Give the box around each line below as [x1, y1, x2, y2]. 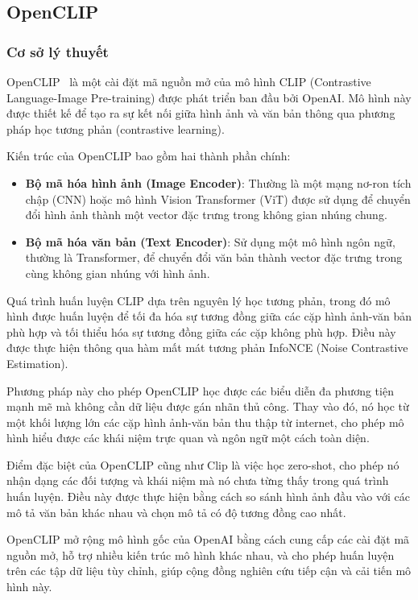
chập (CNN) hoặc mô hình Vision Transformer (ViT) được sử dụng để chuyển [25, 190, 411, 207]
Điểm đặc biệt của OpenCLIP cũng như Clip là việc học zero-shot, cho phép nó [6, 456, 399, 473]
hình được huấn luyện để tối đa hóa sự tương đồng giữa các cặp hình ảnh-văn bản [6, 308, 412, 325]
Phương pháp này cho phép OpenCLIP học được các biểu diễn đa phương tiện [6, 382, 394, 399]
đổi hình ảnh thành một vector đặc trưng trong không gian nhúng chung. [25, 206, 387, 223]
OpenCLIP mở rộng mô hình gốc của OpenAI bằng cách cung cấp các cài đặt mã [6, 531, 410, 548]
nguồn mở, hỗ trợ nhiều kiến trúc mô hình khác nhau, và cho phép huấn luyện [6, 546, 395, 563]
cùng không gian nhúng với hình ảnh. [25, 264, 210, 281]
